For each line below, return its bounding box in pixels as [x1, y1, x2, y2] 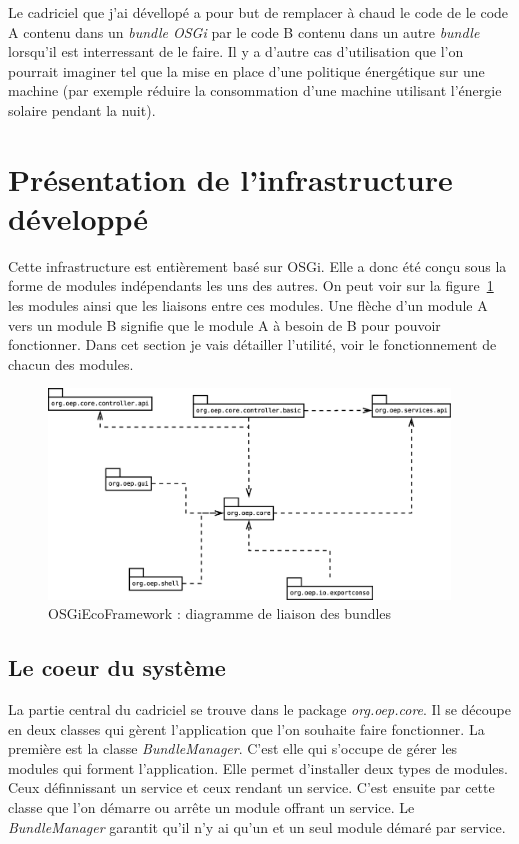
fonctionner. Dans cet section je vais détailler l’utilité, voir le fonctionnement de [8, 334, 497, 355]
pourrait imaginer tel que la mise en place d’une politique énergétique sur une [8, 60, 485, 81]
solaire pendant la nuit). [8, 99, 156, 120]
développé [8, 197, 148, 238]
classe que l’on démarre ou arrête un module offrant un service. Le [8, 797, 415, 818]
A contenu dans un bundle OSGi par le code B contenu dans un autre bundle [8, 21, 480, 42]
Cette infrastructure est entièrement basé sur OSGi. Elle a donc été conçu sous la [8, 255, 507, 276]
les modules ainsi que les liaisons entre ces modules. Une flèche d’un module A [8, 295, 488, 316]
